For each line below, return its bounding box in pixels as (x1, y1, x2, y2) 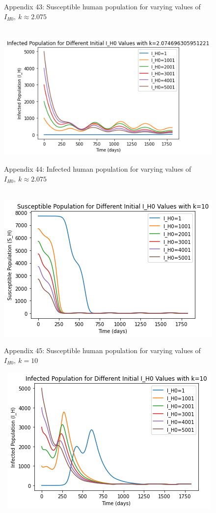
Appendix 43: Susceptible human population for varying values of (4, 1, 201, 11)
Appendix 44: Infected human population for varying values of (4, 163, 191, 174)
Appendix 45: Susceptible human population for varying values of (4, 345, 201, 356)
